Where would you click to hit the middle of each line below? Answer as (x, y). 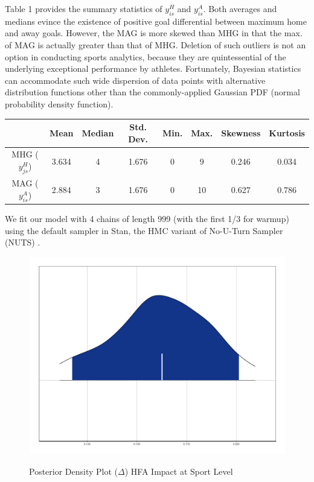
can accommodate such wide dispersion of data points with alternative (135, 80)
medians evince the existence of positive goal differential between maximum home (156, 21)
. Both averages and (240, 8)
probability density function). (59, 103)
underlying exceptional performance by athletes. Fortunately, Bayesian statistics (153, 68)
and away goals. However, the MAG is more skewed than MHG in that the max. (154, 33)
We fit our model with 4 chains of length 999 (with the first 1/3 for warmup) (147, 219)
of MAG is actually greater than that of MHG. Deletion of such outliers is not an (155, 44)
